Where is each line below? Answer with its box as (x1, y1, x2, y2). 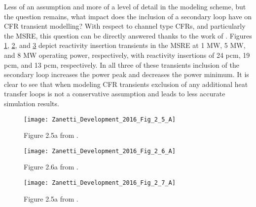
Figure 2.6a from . (24, 162, 78, 172)
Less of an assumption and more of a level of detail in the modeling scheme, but (4, 1, 246, 11)
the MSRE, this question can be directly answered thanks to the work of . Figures (4, 30, 252, 41)
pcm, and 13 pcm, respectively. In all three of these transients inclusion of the (4, 59, 239, 70)
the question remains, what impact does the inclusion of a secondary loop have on (4, 11, 252, 21)
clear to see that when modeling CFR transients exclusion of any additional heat (4, 79, 248, 89)
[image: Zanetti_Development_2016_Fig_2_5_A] (24, 116, 176, 123)
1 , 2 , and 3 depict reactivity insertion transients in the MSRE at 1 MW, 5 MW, (4, 40, 246, 50)
